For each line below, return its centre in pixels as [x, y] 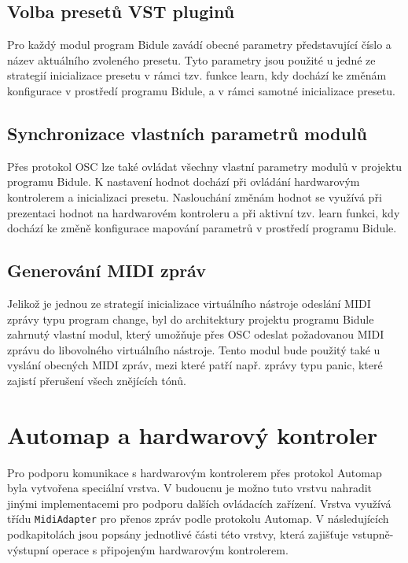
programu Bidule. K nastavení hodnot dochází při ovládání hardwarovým [184, 181]
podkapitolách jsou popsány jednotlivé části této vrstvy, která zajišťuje [178, 534]
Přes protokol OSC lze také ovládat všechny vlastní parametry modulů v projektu [204, 166]
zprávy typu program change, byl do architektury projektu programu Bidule [191, 319]
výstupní [28, 549]
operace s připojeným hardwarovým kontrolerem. [170, 549]
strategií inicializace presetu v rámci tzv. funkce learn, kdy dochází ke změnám [197, 75]
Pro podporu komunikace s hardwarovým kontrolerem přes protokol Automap [195, 472]
